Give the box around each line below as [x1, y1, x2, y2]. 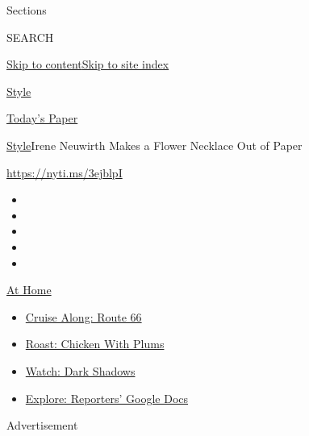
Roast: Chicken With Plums [25, 335, 165, 352]
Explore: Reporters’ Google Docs [25, 389, 189, 406]
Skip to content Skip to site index [6, 56, 169, 73]
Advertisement [6, 417, 78, 434]
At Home [6, 281, 52, 298]
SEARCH [6, 28, 54, 45]
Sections [6, 2, 47, 18]
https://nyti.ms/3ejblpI [6, 164, 123, 181]
